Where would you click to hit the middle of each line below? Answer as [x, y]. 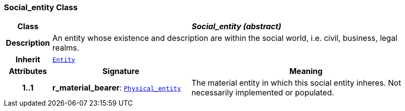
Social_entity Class [41, 7]
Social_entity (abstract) [237, 27]
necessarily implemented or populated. [263, 93]
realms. [66, 48]
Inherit [28, 60]
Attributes [28, 71]
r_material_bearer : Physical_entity [117, 88]
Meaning [306, 71]
